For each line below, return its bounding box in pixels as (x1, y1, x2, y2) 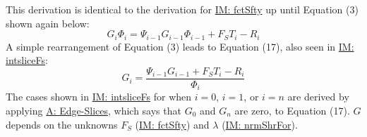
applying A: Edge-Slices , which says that (6, 103, 181, 117)
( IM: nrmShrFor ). (222, 117, 298, 131)
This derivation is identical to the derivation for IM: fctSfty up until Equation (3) (6, 2, 359, 16)
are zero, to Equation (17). (234, 103, 350, 117)
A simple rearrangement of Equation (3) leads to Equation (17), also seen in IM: (6, 39, 354, 53)
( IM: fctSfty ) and (135, 117, 210, 131)
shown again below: (6, 15, 90, 30)
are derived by (287, 89, 349, 104)
